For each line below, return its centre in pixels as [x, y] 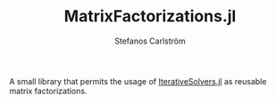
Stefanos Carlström [150, 41]
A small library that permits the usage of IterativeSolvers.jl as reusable [138, 81]
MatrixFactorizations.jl [150, 16]
